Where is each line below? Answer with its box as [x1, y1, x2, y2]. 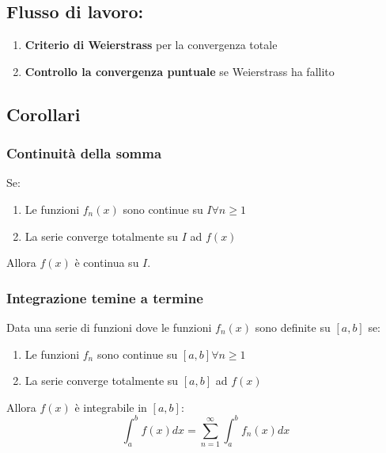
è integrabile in [74, 398, 147, 415]
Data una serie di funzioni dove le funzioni [6, 318, 212, 335]
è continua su [74, 254, 139, 271]
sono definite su [255, 318, 331, 335]
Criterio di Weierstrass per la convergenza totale [25, 36, 278, 53]
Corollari [6, 101, 81, 126]
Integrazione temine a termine [6, 287, 203, 307]
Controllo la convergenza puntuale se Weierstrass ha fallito [25, 63, 335, 79]
